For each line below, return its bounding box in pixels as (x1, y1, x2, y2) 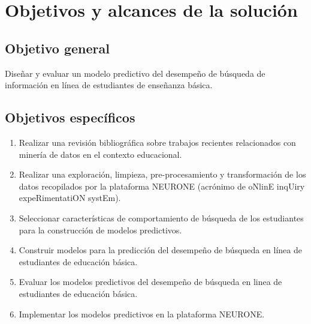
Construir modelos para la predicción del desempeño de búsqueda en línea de (19, 244, 302, 256)
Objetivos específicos (5, 108, 135, 127)
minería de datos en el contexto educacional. (19, 148, 182, 160)
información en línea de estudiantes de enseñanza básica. (5, 79, 213, 91)
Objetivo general (5, 38, 110, 57)
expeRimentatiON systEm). (19, 191, 121, 204)
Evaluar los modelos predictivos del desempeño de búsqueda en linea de (19, 275, 282, 288)
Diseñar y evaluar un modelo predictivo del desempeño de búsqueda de (5, 67, 265, 79)
